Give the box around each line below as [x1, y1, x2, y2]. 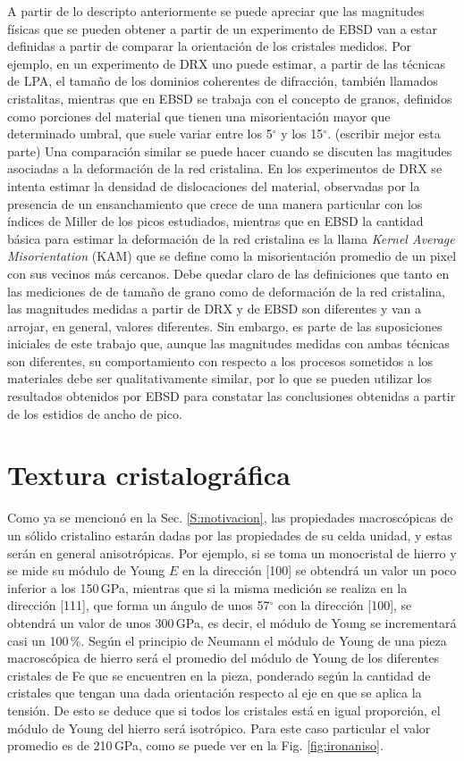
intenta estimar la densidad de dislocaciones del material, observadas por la [7, 176, 420, 195]
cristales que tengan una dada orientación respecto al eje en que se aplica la [7, 683, 422, 702]
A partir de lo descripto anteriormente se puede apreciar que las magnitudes [7, 2, 425, 20]
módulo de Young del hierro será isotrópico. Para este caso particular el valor [7, 718, 431, 737]
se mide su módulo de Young [7, 561, 165, 580]
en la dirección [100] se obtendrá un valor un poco [181, 561, 457, 580]
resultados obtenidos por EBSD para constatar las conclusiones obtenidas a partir [7, 387, 456, 406]
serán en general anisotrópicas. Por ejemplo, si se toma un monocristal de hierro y [7, 543, 457, 562]
